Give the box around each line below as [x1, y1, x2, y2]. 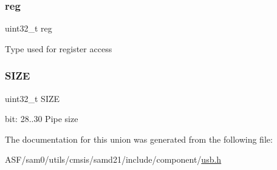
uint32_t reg [5, 22, 52, 35]
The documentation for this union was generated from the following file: [5, 132, 273, 145]
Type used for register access [5, 42, 112, 55]
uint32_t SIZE [5, 92, 60, 104]
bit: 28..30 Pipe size [5, 112, 78, 125]
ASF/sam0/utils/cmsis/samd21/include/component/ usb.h [5, 153, 222, 166]
